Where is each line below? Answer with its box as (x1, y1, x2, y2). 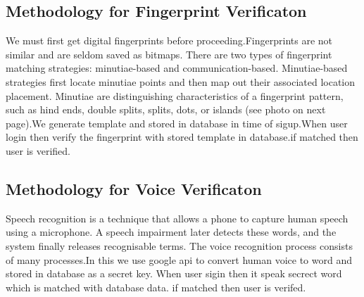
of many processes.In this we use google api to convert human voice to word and (6, 252, 352, 267)
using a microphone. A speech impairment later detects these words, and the (6, 225, 337, 239)
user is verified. (6, 143, 71, 158)
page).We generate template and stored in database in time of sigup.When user (6, 115, 348, 130)
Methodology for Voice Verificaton (6, 177, 262, 199)
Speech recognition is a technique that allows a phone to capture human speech (6, 210, 349, 225)
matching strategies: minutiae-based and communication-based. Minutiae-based (6, 61, 348, 75)
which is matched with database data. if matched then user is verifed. (6, 279, 306, 294)
